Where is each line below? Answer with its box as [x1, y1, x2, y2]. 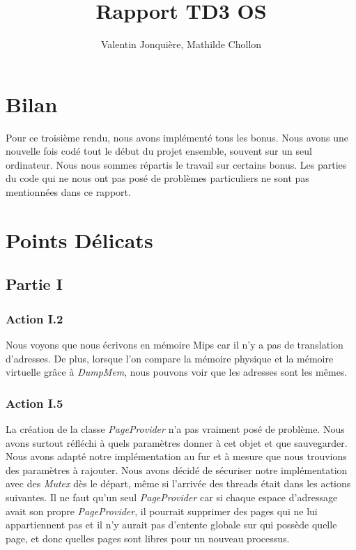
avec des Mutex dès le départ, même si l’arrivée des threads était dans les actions [6, 476, 351, 491]
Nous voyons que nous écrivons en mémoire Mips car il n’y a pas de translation [6, 337, 343, 351]
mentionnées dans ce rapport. [6, 185, 131, 199]
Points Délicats [6, 225, 153, 254]
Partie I [6, 273, 63, 295]
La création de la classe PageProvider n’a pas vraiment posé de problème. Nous [6, 422, 345, 436]
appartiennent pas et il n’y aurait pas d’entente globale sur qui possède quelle [6, 517, 337, 532]
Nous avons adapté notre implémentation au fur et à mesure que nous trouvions [6, 449, 347, 464]
